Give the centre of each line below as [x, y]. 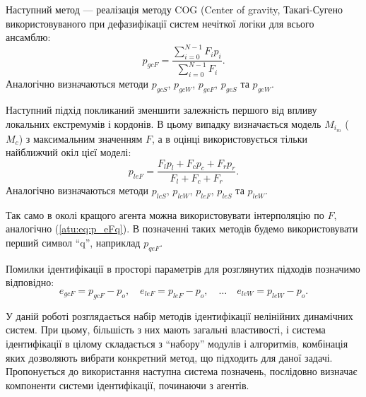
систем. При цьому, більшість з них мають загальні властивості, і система [166, 330]
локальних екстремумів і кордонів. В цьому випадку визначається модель [164, 123]
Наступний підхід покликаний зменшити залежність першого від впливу [161, 110]
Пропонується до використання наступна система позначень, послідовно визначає [182, 371]
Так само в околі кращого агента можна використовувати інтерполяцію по [165, 214]
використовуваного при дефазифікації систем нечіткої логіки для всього [160, 23]
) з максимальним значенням [81, 138]
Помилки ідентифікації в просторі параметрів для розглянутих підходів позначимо [183, 268]
